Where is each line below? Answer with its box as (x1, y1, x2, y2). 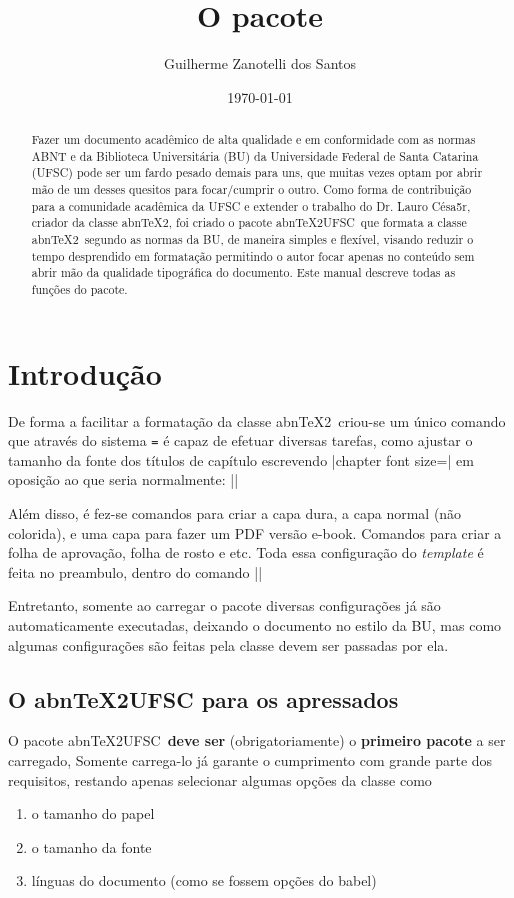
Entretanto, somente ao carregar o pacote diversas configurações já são (8, 595, 441, 616)
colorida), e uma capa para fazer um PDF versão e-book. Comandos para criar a (8, 522, 502, 543)
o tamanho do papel (31, 803, 155, 824)
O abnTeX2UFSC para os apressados (8, 683, 399, 714)
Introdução (8, 352, 162, 393)
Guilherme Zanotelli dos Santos (163, 53, 357, 74)
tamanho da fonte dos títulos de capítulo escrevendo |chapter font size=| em (8, 449, 474, 470)
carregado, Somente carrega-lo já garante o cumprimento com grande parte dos (8, 750, 493, 770)
